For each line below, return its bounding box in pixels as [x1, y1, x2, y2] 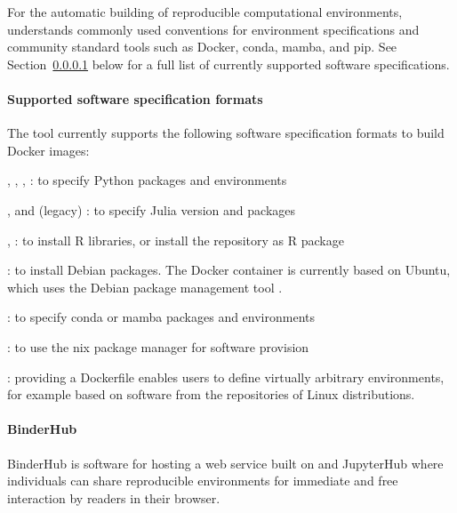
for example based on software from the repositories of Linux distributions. [7, 385, 415, 404]
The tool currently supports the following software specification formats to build [7, 124, 445, 142]
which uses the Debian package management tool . [7, 277, 283, 296]
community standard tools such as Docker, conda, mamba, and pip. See [7, 37, 397, 56]
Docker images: [7, 140, 90, 159]
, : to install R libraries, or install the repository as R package [7, 230, 344, 249]
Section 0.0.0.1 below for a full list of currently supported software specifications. [7, 54, 450, 73]
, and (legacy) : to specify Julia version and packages [7, 200, 296, 219]
